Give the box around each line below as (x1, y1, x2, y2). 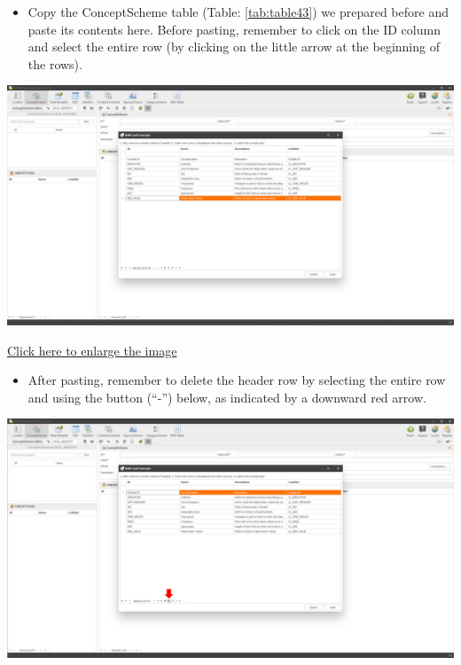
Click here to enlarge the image (7, 340, 177, 359)
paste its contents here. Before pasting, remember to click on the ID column (27, 20, 441, 38)
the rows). (27, 54, 82, 73)
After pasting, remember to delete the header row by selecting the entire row (27, 371, 446, 389)
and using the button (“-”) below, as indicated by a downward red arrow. (27, 387, 426, 406)
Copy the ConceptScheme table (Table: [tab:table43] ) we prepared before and (27, 3, 449, 20)
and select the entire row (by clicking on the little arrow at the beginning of (27, 37, 440, 56)
